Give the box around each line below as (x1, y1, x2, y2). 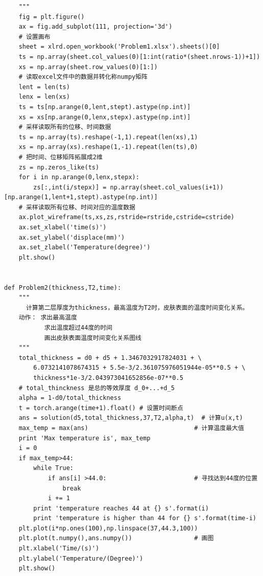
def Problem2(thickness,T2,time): (4, 284, 122, 291)
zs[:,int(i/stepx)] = (33, 183, 107, 191)
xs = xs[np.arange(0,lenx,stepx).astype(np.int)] (18, 113, 191, 121)
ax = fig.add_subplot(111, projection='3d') (18, 23, 173, 31)
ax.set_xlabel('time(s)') (18, 224, 107, 231)
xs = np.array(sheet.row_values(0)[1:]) (18, 63, 158, 71)
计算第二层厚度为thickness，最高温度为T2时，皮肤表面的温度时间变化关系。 (26, 304, 249, 311)
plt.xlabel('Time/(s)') (18, 545, 100, 552)
